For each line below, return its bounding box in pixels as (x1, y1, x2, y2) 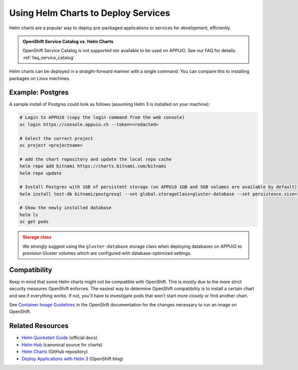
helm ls (19, 212, 38, 218)
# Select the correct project (19, 136, 93, 141)
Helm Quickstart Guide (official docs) (21, 335, 98, 341)
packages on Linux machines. (9, 75, 71, 81)
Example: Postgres (9, 88, 69, 97)
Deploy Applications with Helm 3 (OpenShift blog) (21, 356, 124, 362)
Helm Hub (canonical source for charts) (21, 342, 103, 348)
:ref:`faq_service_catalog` (22, 55, 74, 61)
